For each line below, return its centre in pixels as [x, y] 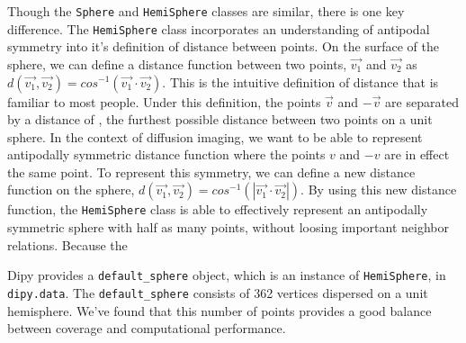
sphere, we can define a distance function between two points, [177, 63]
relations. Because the [67, 244]
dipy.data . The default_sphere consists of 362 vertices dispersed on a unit [218, 292]
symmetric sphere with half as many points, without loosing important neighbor [228, 227]
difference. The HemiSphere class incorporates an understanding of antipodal [219, 28]
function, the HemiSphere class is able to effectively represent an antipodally [218, 209]
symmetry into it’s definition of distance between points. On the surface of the [223, 46]
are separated [422, 101]
